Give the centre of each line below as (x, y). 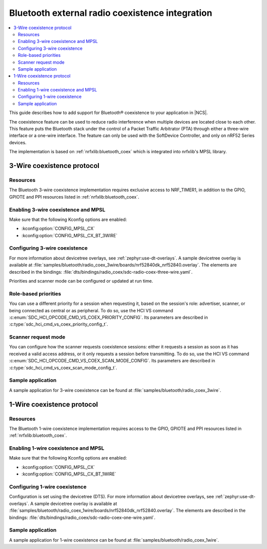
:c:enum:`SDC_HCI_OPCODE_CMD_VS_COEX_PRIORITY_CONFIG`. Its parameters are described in (109, 317)
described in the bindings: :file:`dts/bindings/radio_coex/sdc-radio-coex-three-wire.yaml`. (101, 272)
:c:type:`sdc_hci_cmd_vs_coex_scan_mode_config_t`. (63, 368)
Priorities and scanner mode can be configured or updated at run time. (81, 281)
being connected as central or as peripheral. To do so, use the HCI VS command (91, 310)
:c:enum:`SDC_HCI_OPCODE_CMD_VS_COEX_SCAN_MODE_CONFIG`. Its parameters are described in (112, 361)
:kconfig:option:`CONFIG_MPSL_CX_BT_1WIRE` (69, 474)
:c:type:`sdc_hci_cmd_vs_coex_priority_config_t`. (59, 324)
